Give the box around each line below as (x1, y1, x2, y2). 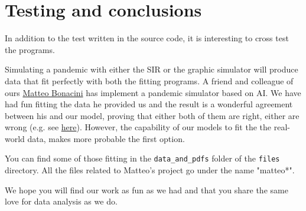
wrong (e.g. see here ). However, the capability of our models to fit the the (5, 121, 272, 133)
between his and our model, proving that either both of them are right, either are (5, 109, 300, 121)
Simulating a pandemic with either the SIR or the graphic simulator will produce (5, 63, 298, 75)
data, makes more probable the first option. (27, 132, 185, 144)
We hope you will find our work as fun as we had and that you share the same (5, 183, 288, 196)
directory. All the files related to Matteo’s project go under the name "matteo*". (5, 164, 295, 176)
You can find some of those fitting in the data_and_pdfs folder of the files (5, 152, 280, 164)
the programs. (5, 43, 55, 55)
